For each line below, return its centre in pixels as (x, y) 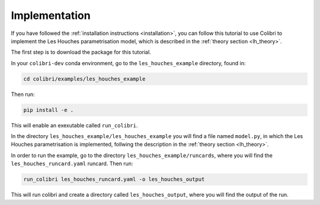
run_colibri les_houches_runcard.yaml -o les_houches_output (114, 180)
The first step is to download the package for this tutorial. (81, 52)
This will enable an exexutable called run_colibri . (74, 125)
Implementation (51, 15)
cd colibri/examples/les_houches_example (84, 79)
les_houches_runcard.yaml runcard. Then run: (72, 164)
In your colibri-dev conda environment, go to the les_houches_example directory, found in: (128, 63)
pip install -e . (49, 110)
